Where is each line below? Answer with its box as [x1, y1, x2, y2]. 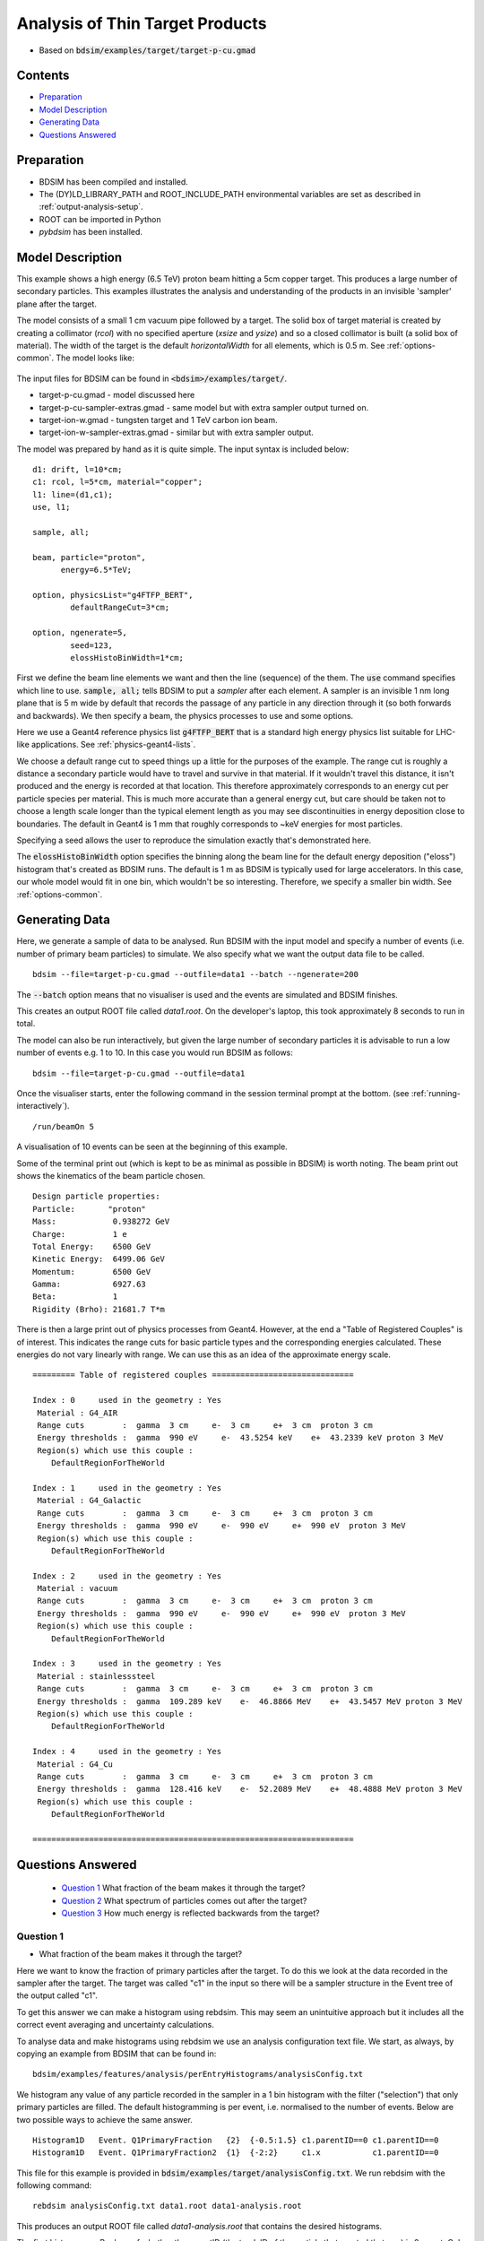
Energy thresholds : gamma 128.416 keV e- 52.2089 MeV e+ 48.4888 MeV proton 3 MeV [37, 1784, 463, 1795]
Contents [16, 68, 70, 83]
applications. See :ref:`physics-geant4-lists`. [31, 740, 196, 750]
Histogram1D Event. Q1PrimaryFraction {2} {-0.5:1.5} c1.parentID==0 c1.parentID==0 [32, 2134, 439, 2145]
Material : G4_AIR [37, 1407, 118, 1418]
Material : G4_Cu [37, 1759, 114, 1769]
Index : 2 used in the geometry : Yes [32, 1570, 222, 1581]
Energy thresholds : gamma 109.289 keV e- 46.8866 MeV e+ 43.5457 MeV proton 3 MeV [37, 1696, 463, 1707]
